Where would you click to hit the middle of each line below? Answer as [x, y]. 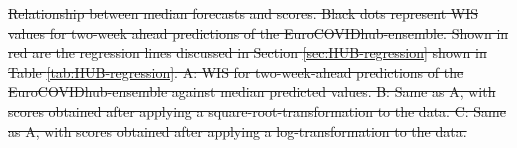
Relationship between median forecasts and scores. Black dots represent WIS [243, 13]
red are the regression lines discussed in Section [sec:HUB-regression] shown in [247, 52]
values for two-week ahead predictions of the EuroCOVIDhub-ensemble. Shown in [258, 32]
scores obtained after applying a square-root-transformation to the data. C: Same [257, 110]
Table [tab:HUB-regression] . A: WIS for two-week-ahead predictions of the [236, 71]
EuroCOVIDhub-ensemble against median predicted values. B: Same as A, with [252, 91]
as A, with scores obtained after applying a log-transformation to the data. [237, 130]
